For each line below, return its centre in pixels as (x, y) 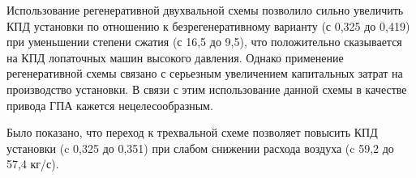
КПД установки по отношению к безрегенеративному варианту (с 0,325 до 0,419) (208, 25)
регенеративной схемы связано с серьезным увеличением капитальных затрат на (205, 73)
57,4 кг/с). (33, 164)
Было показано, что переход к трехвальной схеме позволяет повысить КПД (192, 132)
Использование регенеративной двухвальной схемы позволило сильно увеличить (205, 10)
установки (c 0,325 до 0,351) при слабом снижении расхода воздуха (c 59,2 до (200, 148)
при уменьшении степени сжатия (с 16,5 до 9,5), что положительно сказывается (204, 42)
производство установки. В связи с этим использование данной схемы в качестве (207, 89)
